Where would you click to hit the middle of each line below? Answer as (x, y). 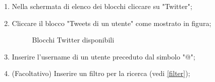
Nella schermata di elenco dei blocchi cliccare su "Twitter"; (102, 6)
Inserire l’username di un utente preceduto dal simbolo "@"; (103, 56)
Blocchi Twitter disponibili (73, 40)
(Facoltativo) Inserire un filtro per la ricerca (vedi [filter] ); (101, 73)
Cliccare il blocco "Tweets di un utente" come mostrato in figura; (112, 23)
